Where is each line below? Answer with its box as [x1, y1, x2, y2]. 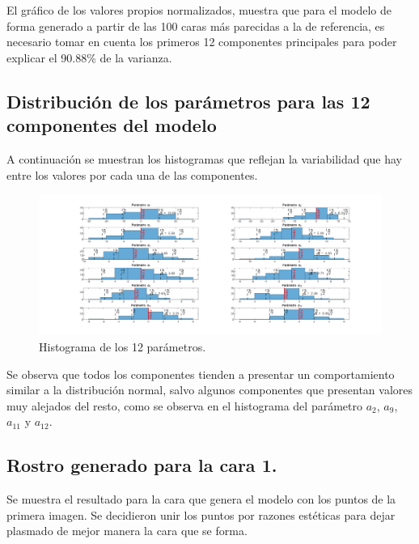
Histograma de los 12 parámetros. [39, 338, 206, 355]
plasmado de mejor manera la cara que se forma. [6, 522, 248, 539]
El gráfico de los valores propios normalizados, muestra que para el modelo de [6, 2, 392, 18]
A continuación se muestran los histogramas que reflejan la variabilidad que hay [6, 150, 402, 167]
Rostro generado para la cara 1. [6, 453, 277, 478]
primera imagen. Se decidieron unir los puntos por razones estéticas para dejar [6, 506, 396, 523]
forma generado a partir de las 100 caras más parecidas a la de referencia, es [6, 17, 385, 34]
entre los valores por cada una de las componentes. [6, 166, 258, 183]
